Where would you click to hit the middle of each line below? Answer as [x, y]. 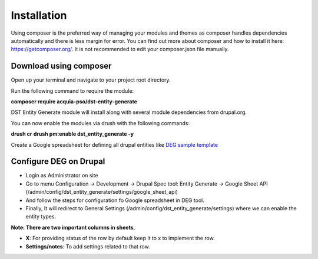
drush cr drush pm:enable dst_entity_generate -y [72, 134]
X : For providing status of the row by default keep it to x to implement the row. [120, 238]
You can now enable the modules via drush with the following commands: [100, 123]
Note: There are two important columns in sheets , [73, 227]
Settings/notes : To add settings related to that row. [88, 246]
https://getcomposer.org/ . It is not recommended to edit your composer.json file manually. [120, 49]
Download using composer [61, 66]
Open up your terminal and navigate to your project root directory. [91, 80]
